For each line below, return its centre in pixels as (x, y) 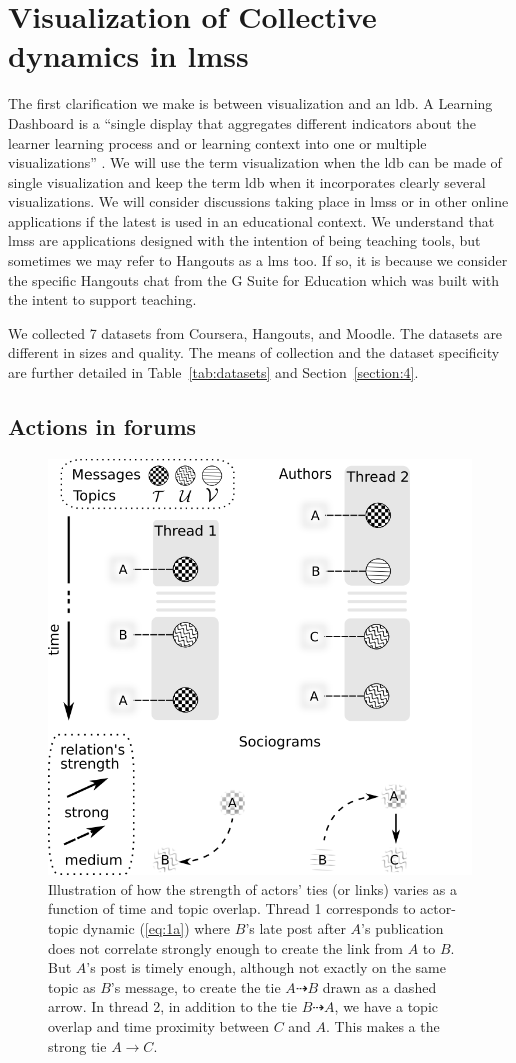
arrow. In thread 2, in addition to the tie (173, 1006)
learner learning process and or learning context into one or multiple (217, 142)
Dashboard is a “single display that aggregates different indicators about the (242, 122)
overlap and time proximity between (158, 1025)
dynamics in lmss (128, 55)
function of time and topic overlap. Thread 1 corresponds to (232, 908)
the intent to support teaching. (102, 299)
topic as (72, 986)
